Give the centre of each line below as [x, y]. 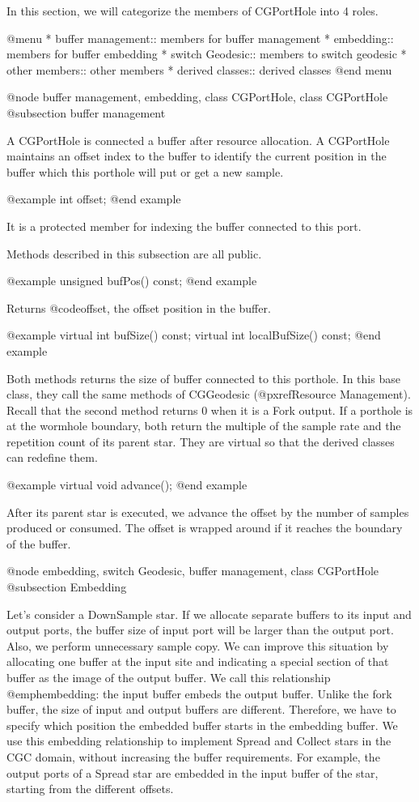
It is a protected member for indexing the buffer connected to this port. [184, 226]
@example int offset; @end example [94, 199]
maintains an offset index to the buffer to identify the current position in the [197, 156]
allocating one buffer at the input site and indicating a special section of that [198, 661]
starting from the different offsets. [90, 789]
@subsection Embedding [67, 587]
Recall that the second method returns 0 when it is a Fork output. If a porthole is [210, 410]
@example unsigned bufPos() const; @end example [132, 281]
